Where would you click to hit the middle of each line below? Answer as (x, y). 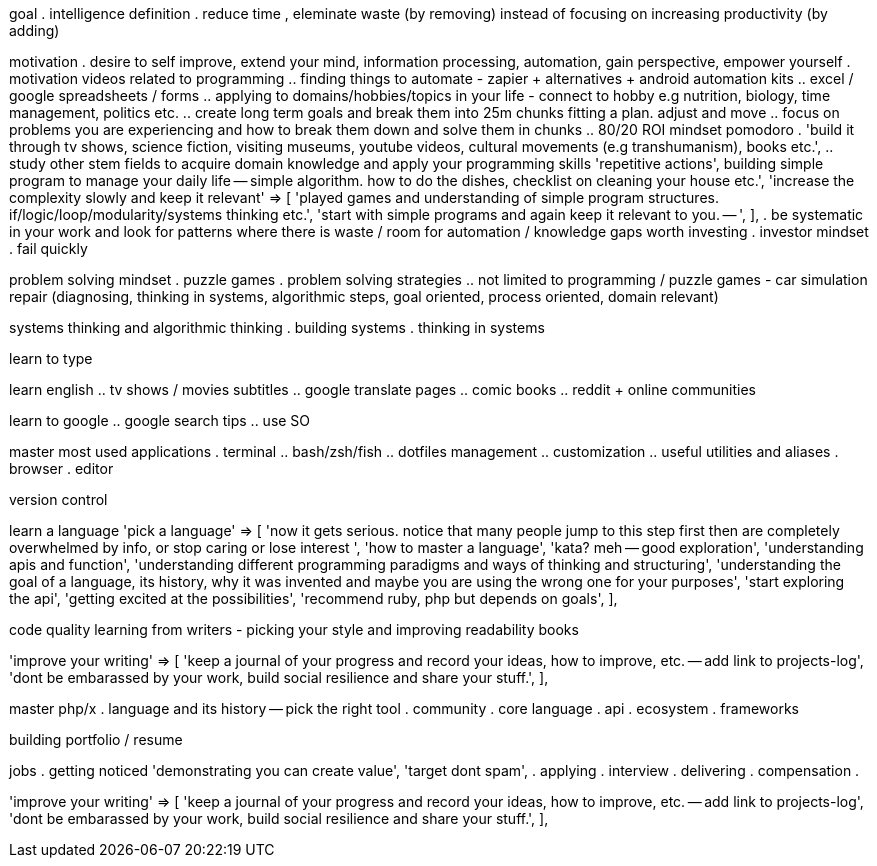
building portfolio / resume (96, 739)
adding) (34, 30)
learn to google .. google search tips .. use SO (160, 420)
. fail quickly (48, 248)
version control (58, 499)
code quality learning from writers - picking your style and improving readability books (294, 629)
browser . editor (61, 468)
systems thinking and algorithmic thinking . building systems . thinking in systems (277, 327)
